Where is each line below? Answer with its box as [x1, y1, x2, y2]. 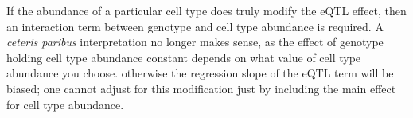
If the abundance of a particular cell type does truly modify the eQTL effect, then [6, 2, 407, 18]
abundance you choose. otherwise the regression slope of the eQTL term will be [6, 65, 394, 81]
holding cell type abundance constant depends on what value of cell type [6, 49, 361, 65]
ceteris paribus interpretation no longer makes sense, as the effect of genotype [6, 33, 384, 50]
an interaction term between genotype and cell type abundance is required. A [6, 18, 384, 34]
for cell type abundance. [6, 96, 124, 112]
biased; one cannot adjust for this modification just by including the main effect [6, 80, 396, 96]
